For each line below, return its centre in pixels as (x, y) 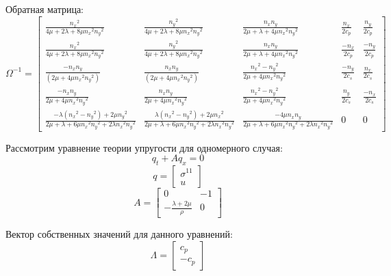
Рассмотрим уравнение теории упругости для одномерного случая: (144, 147)
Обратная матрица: (45, 9)
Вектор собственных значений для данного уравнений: (119, 234)
